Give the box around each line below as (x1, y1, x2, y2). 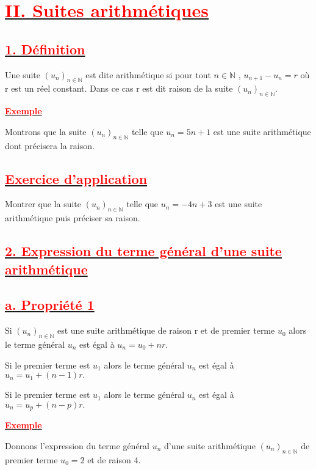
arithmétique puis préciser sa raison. (5, 211, 140, 224)
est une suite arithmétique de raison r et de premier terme (57, 324, 275, 337)
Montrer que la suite (5, 197, 81, 210)
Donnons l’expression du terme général (5, 439, 149, 452)
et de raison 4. (87, 453, 141, 466)
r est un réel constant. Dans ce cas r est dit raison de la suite (5, 82, 233, 95)
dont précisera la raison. (5, 139, 95, 152)
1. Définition (5, 39, 85, 58)
